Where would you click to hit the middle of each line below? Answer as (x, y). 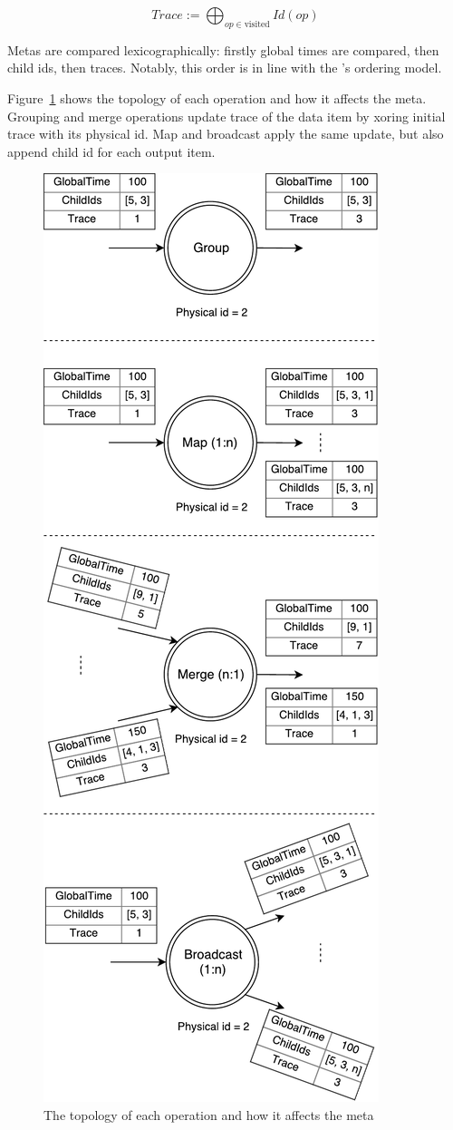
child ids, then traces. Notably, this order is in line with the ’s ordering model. (225, 68)
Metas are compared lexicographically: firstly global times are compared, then (223, 49)
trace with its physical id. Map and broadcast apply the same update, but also (226, 134)
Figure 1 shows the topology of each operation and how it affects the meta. (217, 97)
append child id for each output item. (111, 151)
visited (257, 24)
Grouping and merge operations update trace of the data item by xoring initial (226, 116)
